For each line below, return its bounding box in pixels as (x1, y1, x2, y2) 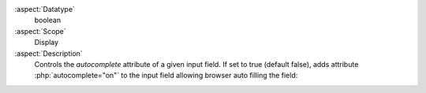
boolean (34, 16, 62, 25)
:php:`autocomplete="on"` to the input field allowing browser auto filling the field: (34, 71, 298, 80)
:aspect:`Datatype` (14, 5, 75, 13)
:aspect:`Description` (14, 48, 83, 58)
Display (34, 38, 59, 47)
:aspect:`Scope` (14, 26, 66, 35)
